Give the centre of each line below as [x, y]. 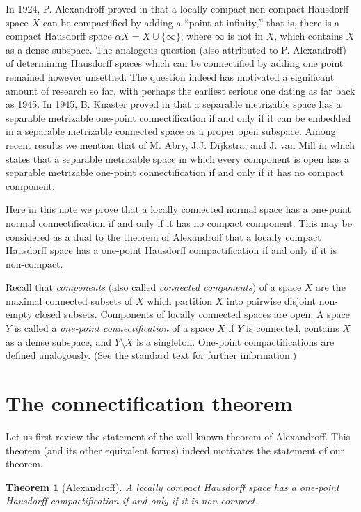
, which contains [309, 36]
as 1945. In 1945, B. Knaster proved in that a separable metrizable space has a [174, 104]
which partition [179, 300]
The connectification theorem [149, 403]
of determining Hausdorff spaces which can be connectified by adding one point [175, 63]
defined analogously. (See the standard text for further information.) [151, 355]
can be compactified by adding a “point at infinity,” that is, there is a [191, 22]
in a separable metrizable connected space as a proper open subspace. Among [171, 131]
